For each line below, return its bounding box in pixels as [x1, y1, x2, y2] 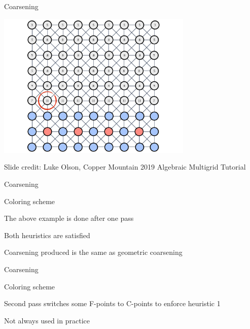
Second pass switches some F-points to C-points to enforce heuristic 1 [4, 298, 221, 309]
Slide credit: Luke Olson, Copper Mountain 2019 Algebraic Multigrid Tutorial [4, 161, 246, 172]
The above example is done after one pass [4, 213, 134, 223]
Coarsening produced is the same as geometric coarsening [4, 247, 183, 257]
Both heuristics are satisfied [4, 229, 90, 240]
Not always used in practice [4, 315, 90, 325]
